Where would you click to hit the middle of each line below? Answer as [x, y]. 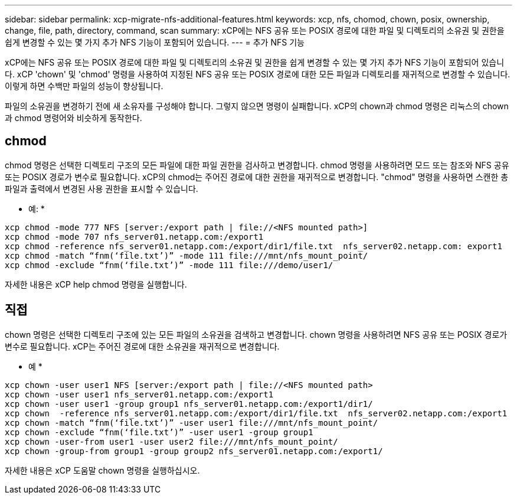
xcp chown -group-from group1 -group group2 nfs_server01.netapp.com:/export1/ [194, 451]
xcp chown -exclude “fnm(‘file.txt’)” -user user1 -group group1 [159, 432]
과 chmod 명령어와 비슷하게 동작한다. [73, 118]
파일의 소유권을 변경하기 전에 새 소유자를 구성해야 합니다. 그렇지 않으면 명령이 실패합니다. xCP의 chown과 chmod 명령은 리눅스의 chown [257, 106]
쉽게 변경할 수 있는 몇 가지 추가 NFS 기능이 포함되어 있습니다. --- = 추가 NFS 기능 [155, 42]
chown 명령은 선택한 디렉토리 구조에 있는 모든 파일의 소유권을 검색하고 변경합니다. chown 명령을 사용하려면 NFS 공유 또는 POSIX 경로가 [256, 334]
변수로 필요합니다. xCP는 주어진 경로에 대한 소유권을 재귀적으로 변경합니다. [142, 346]
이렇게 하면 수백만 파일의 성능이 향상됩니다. [84, 86]
